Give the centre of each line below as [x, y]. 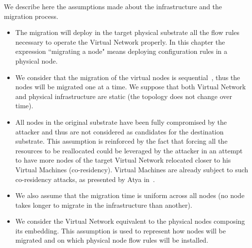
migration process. [31, 16]
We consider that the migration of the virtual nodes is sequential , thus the [128, 77]
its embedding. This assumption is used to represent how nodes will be [120, 230]
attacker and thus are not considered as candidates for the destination [119, 131]
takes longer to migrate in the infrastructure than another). [104, 205]
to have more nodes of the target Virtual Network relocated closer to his [123, 160]
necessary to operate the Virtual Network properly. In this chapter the [120, 41]
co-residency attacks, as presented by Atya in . [85, 179]
